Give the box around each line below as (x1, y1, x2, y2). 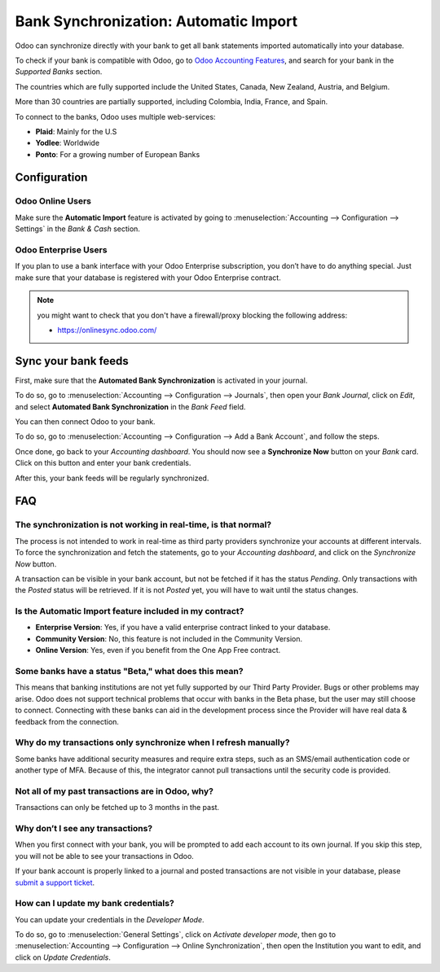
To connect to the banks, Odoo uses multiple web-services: (15, 112, 216, 121)
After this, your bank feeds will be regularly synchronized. (15, 473, 209, 483)
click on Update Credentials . (15, 952, 112, 962)
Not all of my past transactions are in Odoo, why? (15, 786, 213, 797)
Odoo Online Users (15, 195, 92, 207)
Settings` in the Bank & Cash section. (15, 224, 140, 234)
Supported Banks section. (15, 67, 103, 77)
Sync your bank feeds (15, 354, 130, 368)
